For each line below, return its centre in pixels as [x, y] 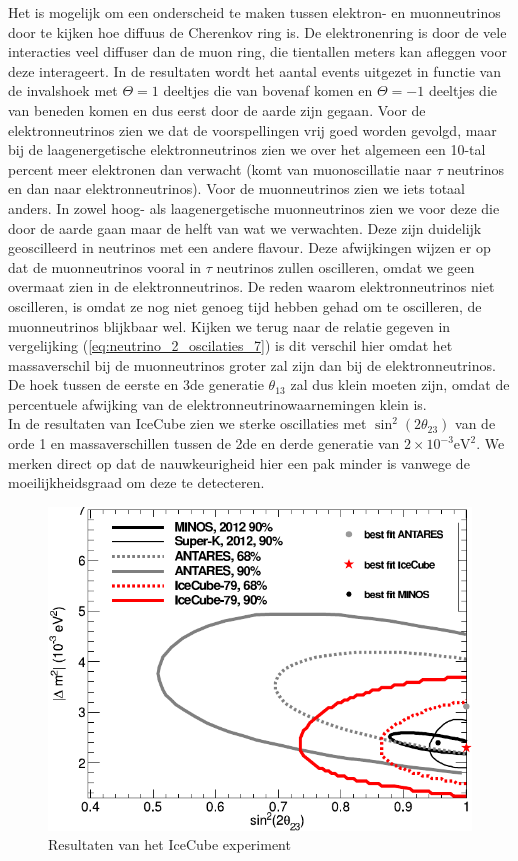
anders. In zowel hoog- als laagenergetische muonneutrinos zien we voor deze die [254, 207]
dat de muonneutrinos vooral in [105, 266]
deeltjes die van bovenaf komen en [268, 90]
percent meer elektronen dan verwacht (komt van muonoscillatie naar [220, 168]
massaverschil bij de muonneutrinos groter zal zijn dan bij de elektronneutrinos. [252, 364]
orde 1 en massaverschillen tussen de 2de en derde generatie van [204, 443]
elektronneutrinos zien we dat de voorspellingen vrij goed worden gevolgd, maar [252, 129]
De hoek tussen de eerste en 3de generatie [136, 384]
